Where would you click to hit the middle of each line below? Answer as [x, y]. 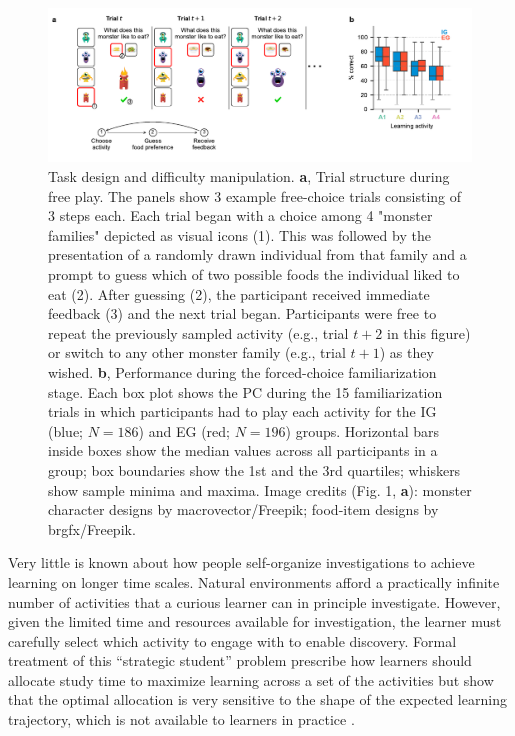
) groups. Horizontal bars [362, 430]
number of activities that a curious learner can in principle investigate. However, [254, 601]
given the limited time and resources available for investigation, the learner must [255, 621]
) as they [406, 352]
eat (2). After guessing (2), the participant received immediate [239, 293]
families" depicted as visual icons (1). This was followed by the [239, 234]
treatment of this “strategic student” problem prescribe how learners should [240, 660]
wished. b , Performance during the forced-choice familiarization [242, 371]
